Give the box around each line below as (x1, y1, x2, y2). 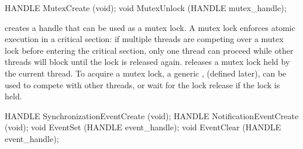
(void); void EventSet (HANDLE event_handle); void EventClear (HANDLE (5, 121, 281, 133)
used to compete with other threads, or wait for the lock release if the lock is (5, 78, 280, 91)
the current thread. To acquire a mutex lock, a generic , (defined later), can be (5, 67, 287, 79)
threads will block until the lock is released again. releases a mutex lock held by (5, 56, 290, 68)
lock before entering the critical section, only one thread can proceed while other (5, 44, 294, 56)
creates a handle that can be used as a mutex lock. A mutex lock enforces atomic (5, 21, 295, 33)
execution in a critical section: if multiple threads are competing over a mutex (5, 33, 284, 45)
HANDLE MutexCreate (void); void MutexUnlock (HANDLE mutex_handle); (5, 2, 287, 13)
